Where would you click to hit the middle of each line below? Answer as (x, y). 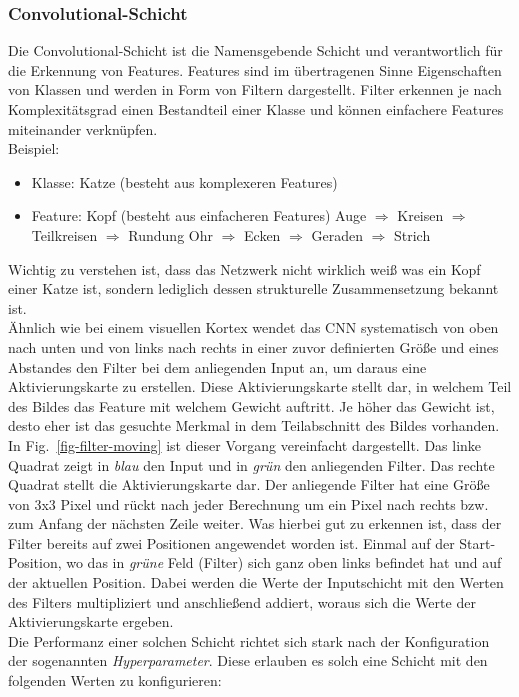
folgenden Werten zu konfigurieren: (115, 680)
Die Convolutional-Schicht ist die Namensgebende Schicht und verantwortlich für (255, 50)
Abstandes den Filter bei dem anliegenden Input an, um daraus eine (217, 366)
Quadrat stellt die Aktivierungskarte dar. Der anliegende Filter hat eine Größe (249, 484)
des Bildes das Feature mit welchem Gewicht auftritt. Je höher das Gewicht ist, (251, 405)
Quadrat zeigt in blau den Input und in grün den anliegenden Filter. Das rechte (251, 464)
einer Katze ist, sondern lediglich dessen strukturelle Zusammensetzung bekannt (253, 288)
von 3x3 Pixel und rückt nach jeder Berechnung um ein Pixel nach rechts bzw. (248, 503)
